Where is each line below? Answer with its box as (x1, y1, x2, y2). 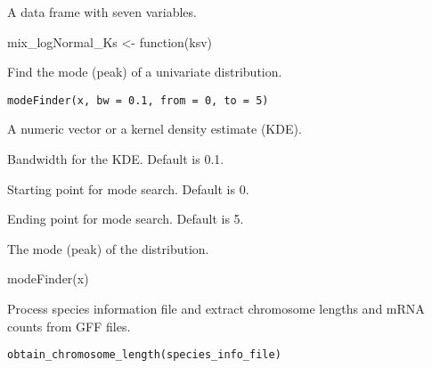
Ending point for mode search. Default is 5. (7, 209, 244, 228)
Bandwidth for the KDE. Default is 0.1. (7, 150, 224, 168)
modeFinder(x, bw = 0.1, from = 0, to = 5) (7, 94, 269, 107)
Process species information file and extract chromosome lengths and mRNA (7, 299, 425, 317)
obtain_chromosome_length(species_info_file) (7, 348, 281, 362)
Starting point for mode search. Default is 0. (7, 179, 249, 198)
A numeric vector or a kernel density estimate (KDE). (7, 119, 302, 138)
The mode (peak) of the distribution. (7, 239, 209, 258)
